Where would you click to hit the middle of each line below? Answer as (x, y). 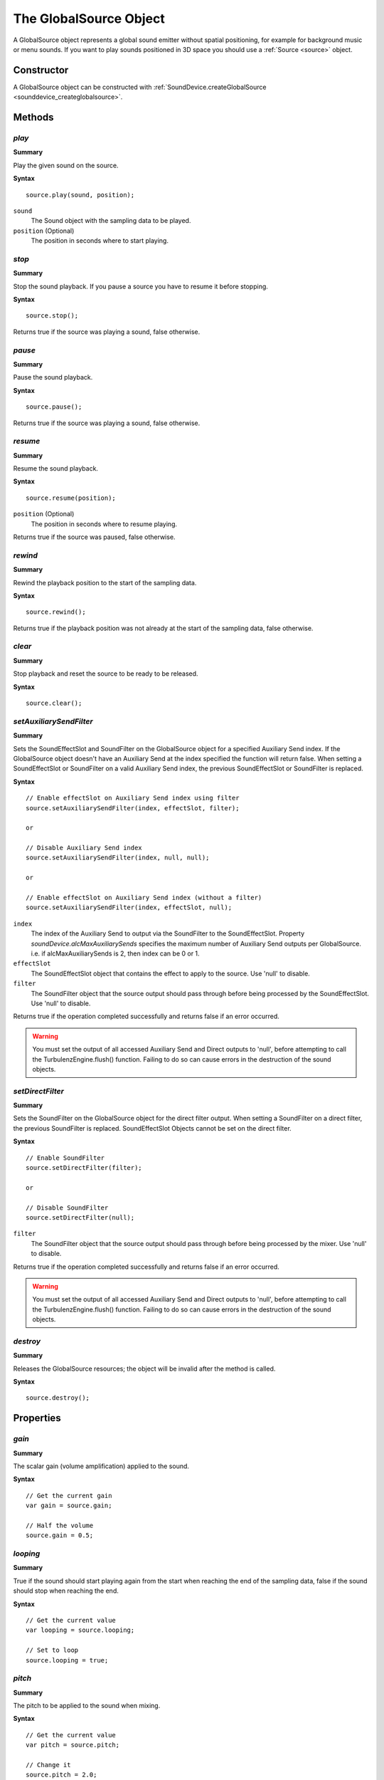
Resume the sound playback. (56, 468)
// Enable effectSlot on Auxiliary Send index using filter (133, 798)
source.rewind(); (56, 612)
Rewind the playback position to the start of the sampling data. (105, 582)
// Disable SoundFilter (67, 1208)
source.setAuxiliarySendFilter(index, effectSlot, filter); (133, 808)
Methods (33, 117)
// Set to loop (52, 1650)
